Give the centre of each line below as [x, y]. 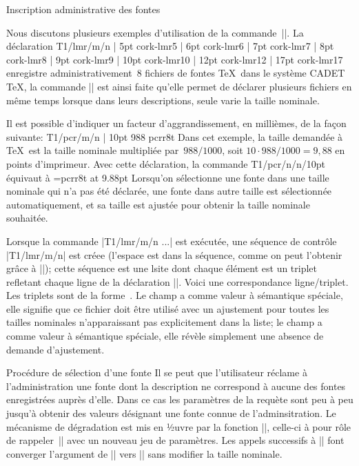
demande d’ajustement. [55, 349]
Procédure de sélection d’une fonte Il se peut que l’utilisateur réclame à [157, 372]
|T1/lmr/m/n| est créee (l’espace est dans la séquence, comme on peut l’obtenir [174, 254]
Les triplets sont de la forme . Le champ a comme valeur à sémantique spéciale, [175, 295]
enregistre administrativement [69, 73]
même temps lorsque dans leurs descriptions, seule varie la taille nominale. [163, 100]
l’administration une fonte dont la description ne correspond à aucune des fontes [176, 386]
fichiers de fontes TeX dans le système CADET [245, 73]
